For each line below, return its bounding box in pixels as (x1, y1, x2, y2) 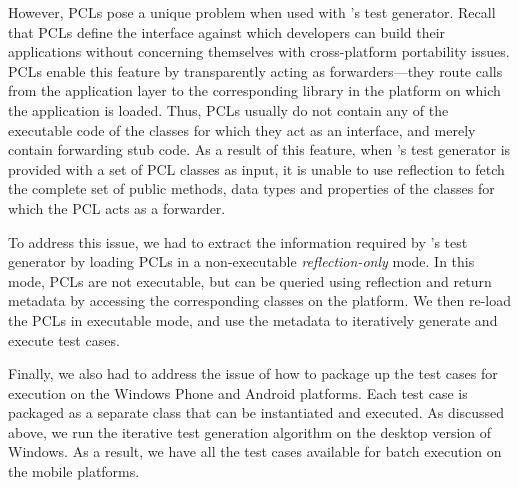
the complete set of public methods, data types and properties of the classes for (8, 178, 495, 199)
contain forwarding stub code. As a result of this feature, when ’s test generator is (8, 139, 511, 160)
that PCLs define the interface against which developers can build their (8, 21, 446, 42)
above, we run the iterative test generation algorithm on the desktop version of (8, 421, 492, 442)
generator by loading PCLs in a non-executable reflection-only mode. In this (8, 251, 475, 272)
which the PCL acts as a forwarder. (8, 197, 226, 218)
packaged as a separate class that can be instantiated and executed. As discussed (8, 402, 505, 423)
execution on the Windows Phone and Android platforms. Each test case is (8, 382, 468, 403)
